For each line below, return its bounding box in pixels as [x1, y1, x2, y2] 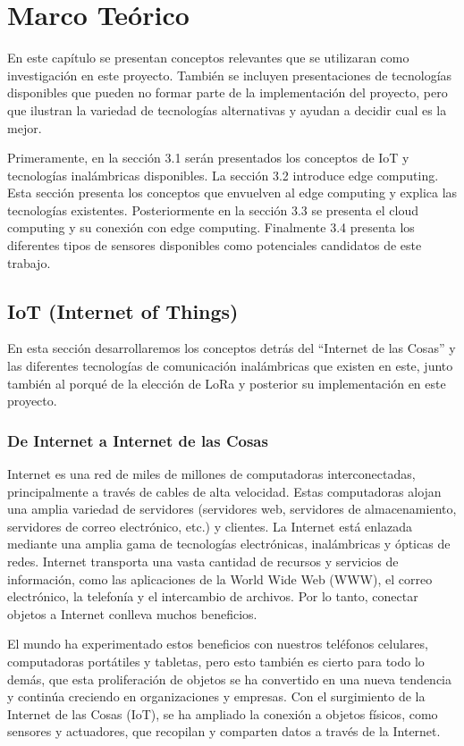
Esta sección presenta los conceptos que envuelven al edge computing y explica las [7, 183, 458, 202]
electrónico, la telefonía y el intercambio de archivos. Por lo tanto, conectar [7, 587, 418, 606]
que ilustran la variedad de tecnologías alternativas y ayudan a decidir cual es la [7, 100, 447, 119]
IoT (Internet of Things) [7, 297, 239, 324]
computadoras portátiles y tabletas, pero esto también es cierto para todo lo [7, 651, 425, 670]
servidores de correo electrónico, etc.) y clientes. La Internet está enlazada [7, 516, 412, 535]
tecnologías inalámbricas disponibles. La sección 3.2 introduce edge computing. [7, 165, 439, 184]
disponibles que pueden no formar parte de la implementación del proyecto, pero [7, 83, 448, 102]
